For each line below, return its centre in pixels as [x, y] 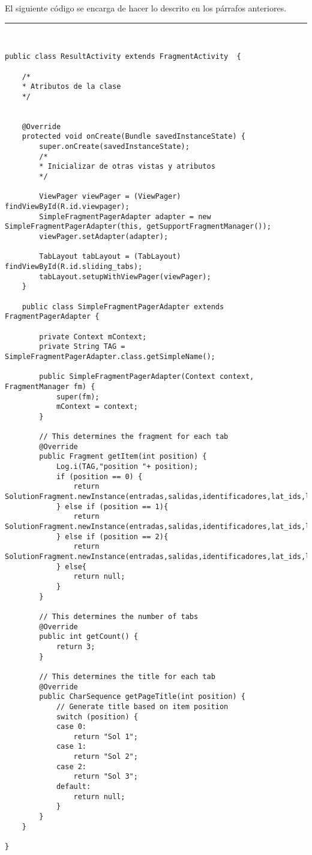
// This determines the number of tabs [119, 616]
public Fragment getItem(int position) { [123, 457]
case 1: [71, 747]
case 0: [71, 727]
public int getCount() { [88, 637]
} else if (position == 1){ [112, 506]
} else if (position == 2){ [112, 536]
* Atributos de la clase [71, 87]
